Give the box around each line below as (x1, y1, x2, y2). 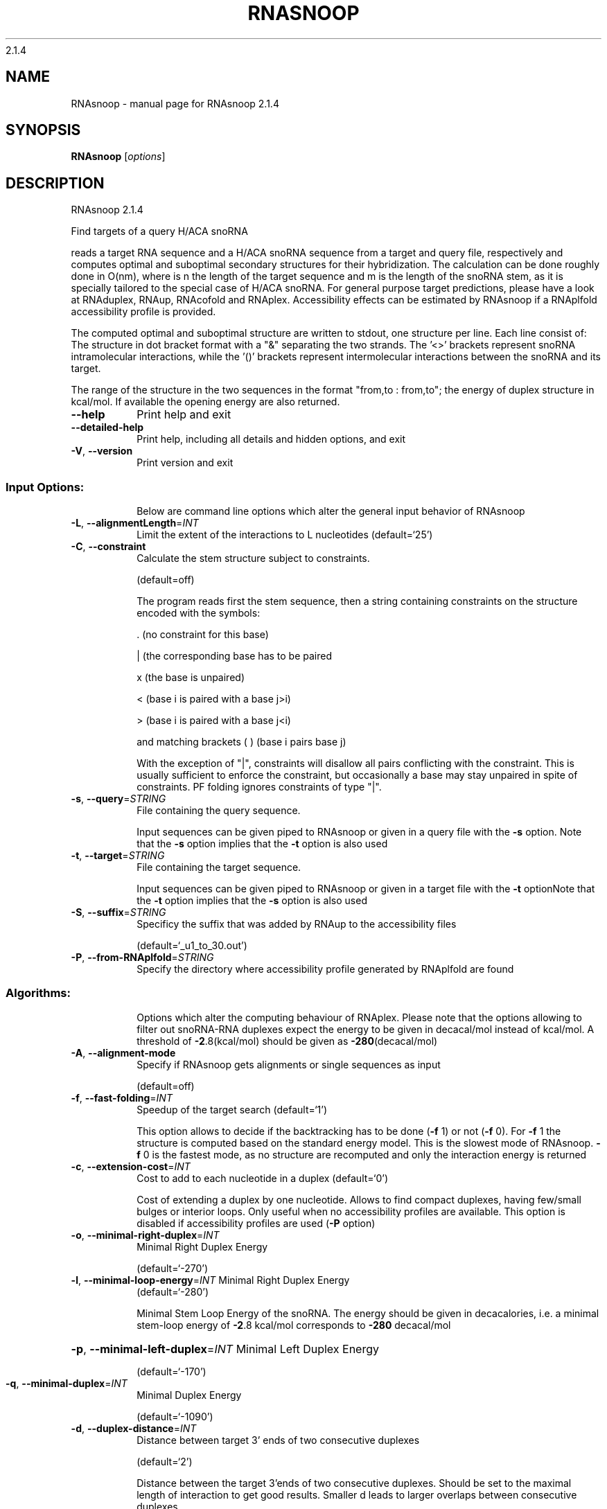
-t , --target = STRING (71, 849, 165, 862)
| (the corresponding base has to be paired (137, 650, 333, 662)
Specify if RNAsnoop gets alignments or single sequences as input (137, 1058, 441, 1070)
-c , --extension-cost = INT (71, 1160, 191, 1172)
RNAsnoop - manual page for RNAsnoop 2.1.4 (71, 97, 279, 109)
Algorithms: (6, 986, 71, 1000)
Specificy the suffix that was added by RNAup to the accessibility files (137, 918, 457, 930)
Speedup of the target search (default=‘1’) (137, 1103, 328, 1115)
